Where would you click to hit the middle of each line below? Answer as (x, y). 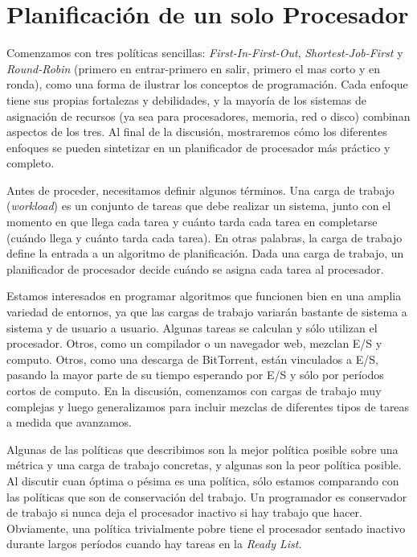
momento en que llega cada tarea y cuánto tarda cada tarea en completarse (192, 222)
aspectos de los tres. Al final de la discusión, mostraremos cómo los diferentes (197, 132)
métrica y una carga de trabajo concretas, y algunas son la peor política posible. (204, 465)
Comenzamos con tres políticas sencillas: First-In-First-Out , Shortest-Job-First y (205, 53)
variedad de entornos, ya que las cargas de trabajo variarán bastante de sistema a (207, 312)
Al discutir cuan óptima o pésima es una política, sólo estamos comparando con (203, 480)
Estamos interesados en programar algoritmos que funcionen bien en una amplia (204, 296)
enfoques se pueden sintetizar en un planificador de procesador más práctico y (198, 147)
